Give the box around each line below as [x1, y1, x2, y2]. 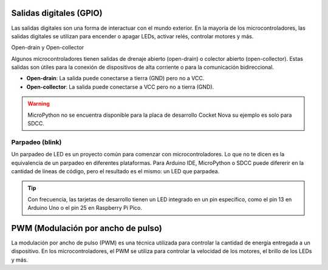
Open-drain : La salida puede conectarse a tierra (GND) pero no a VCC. [26, 75, 205, 82]
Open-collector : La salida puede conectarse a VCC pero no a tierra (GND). [26, 83, 214, 91]
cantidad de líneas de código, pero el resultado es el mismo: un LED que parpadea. [11, 167, 220, 175]
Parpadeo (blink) [11, 137, 62, 146]
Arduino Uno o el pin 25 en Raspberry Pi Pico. [27, 204, 143, 212]
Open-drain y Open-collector [11, 44, 84, 51]
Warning [27, 100, 50, 108]
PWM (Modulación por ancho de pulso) [11, 223, 162, 234]
